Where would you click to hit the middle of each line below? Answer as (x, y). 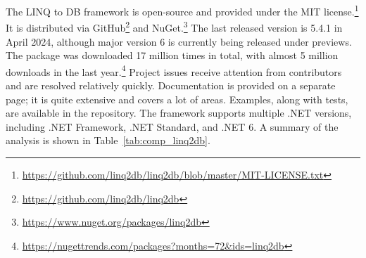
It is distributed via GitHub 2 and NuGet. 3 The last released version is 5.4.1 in (174, 26)
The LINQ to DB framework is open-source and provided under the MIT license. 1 (182, 10)
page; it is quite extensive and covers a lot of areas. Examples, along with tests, (177, 99)
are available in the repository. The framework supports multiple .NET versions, (179, 113)
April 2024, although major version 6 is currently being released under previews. (179, 41)
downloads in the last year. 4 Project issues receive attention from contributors (174, 70)
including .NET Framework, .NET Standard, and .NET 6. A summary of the (172, 126)
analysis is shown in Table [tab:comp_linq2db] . (108, 140)
